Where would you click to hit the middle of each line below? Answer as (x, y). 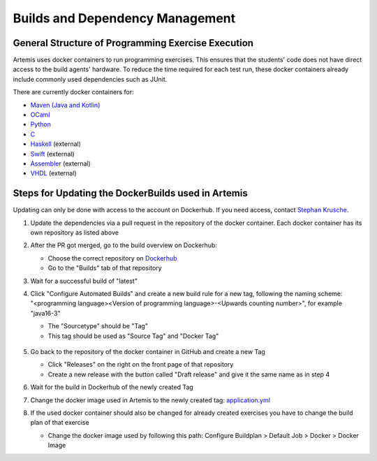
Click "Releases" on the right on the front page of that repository (141, 365)
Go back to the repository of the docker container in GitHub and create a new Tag (148, 351)
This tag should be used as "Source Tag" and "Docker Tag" (133, 336)
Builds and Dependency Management (124, 18)
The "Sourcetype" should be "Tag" (98, 326)
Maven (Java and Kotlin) (65, 105)
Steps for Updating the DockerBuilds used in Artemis (130, 193)
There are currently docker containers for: (73, 92)
